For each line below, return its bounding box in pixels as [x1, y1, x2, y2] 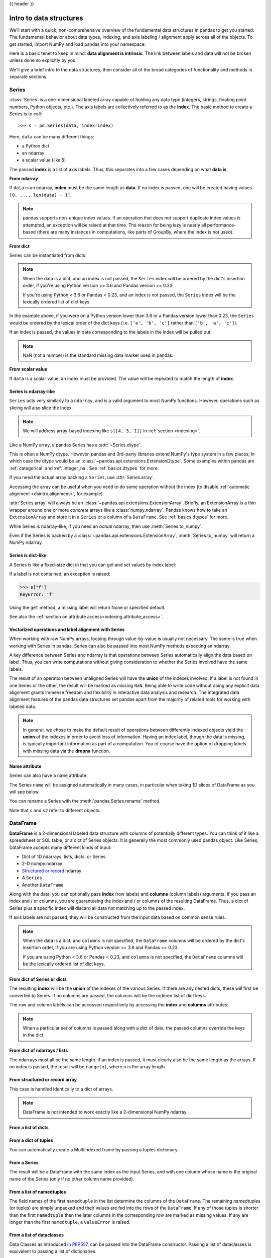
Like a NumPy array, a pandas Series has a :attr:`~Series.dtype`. [9, 442, 142, 448]
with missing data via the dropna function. [23, 748, 110, 754]
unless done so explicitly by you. [9, 57, 77, 63]
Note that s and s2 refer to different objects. [9, 807, 101, 813]
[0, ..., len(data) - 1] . [9, 192, 72, 198]
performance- [207, 222, 236, 228]
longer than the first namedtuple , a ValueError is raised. [9, 1219, 130, 1225]
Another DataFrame [22, 882, 64, 888]
